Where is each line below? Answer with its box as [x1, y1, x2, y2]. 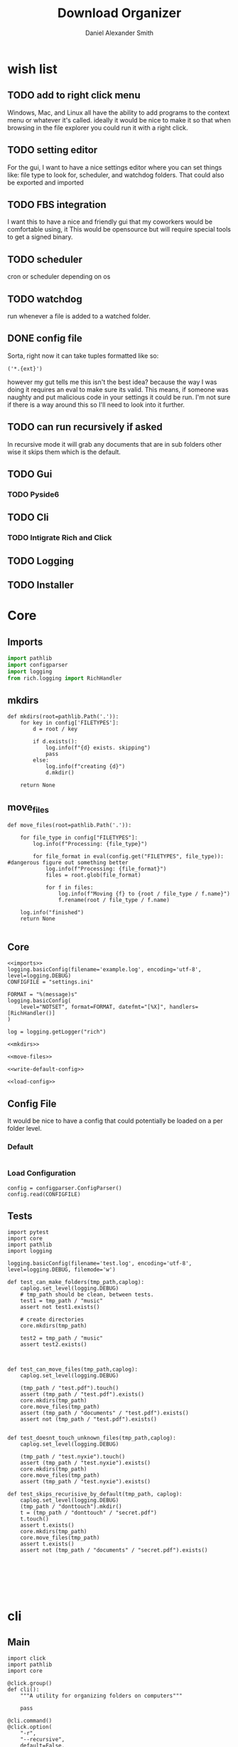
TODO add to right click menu [7, 89, 141, 101]
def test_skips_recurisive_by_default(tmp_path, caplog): [7, 1491, 183, 1498]
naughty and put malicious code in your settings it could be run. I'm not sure [7, 393, 231, 401]
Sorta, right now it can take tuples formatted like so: [7, 351, 159, 360]
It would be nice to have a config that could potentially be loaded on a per [7, 1116, 223, 1125]
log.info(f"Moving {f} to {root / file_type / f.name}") [58, 891, 231, 898]
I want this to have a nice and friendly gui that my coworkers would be [7, 217, 213, 226]
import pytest [7, 1229, 50, 1236]
